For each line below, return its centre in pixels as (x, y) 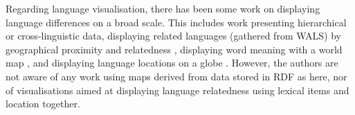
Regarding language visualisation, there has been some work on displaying (163, 8)
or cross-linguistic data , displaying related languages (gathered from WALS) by (173, 36)
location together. (43, 104)
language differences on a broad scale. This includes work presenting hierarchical (176, 22)
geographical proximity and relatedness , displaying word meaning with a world (174, 49)
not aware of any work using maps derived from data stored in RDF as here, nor (176, 76)
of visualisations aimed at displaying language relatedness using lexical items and (177, 90)
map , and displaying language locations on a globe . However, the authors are (172, 63)
